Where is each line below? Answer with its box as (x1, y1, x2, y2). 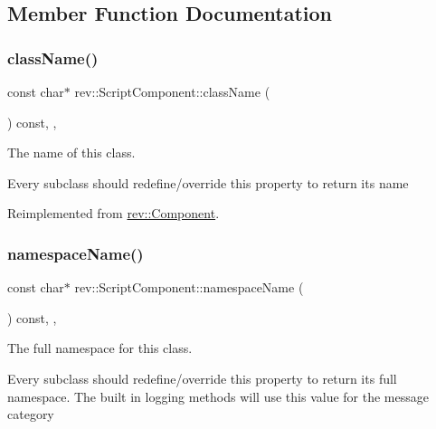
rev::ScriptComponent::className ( (74, 82, 270, 100)
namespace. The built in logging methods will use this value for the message (7, 386, 429, 405)
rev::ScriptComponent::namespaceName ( (74, 278, 304, 297)
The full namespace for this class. (7, 338, 193, 357)
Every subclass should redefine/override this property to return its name (7, 173, 409, 192)
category (7, 405, 54, 424)
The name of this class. (7, 143, 136, 162)
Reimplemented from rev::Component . (7, 204, 220, 223)
